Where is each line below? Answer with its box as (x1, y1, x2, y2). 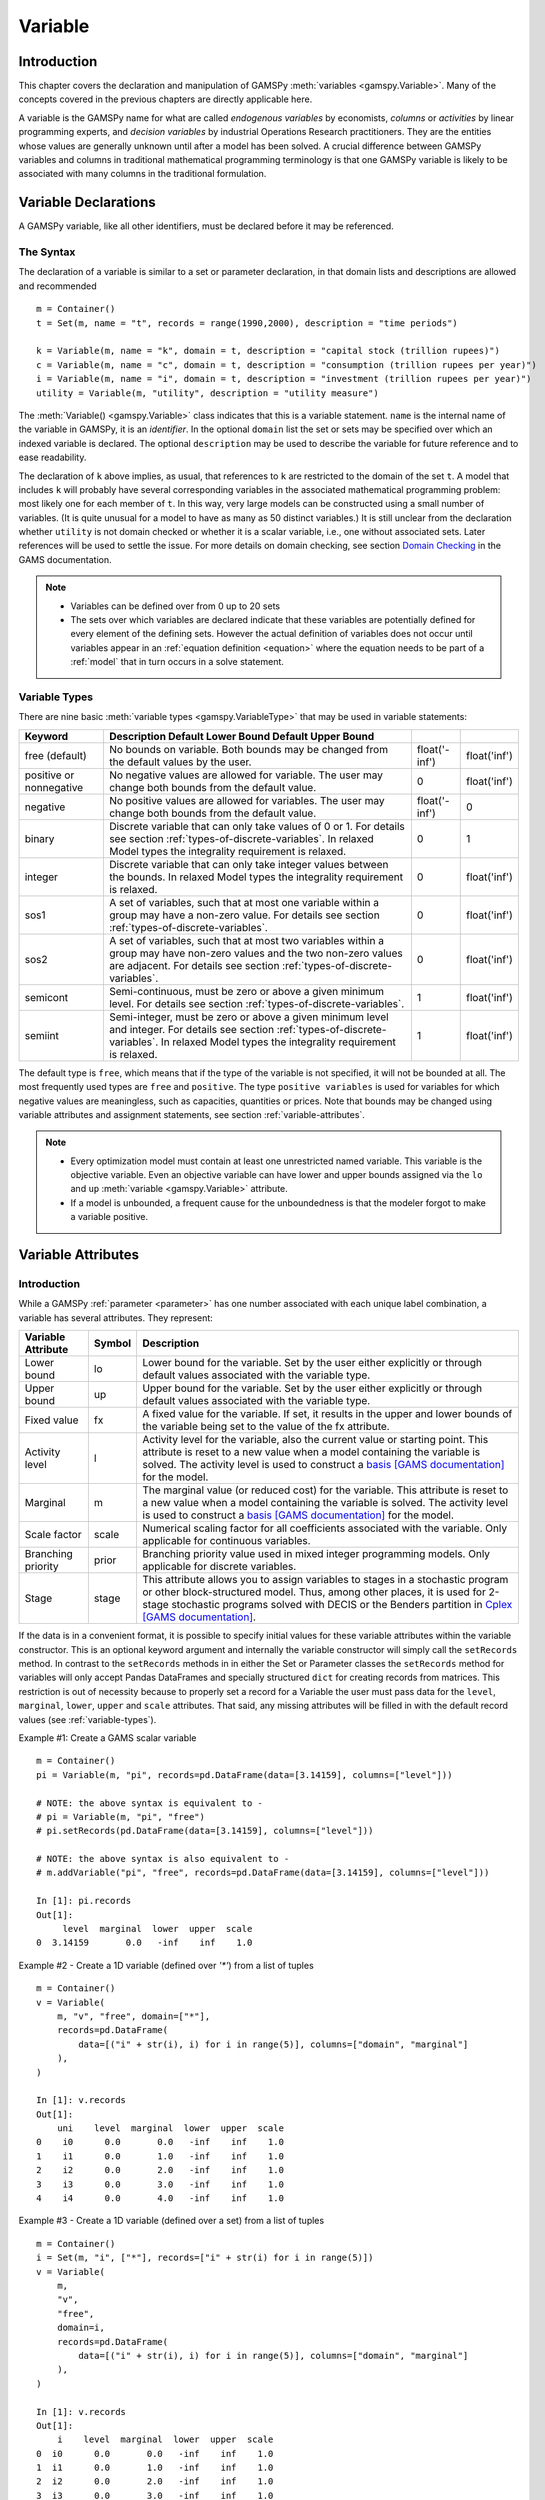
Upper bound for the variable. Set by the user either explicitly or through (142, 1381, 483, 1395)
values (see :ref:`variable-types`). (18, 1713, 157, 1725)
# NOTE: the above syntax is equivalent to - (36, 1797, 264, 1809)
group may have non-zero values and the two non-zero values (108, 946, 404, 960)
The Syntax (18, 245, 76, 259)
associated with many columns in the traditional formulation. (18, 168, 267, 180)
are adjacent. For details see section (108, 958, 280, 972)
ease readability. (18, 451, 87, 464)
